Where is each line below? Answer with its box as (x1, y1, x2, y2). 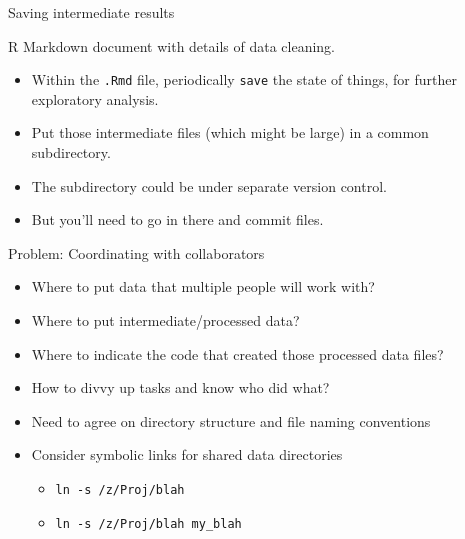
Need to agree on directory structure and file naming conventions (31, 410, 431, 431)
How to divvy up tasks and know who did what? (31, 377, 330, 398)
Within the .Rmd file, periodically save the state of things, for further (31, 69, 457, 90)
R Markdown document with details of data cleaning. (8, 35, 335, 56)
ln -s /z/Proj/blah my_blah (55, 516, 242, 531)
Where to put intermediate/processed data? (31, 310, 300, 330)
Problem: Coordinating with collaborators (8, 242, 265, 263)
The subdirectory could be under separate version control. (31, 175, 387, 196)
